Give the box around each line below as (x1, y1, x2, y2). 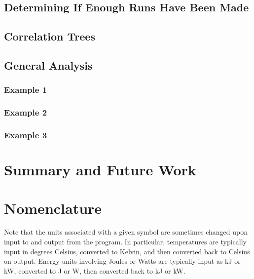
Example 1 (4, 83, 47, 96)
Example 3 (4, 128, 47, 141)
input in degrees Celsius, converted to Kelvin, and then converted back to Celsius (4, 246, 250, 256)
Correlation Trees (4, 29, 95, 44)
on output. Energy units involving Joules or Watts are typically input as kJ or (4, 256, 241, 266)
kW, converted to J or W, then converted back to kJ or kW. (4, 265, 185, 276)
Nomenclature (4, 198, 102, 218)
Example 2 (4, 106, 47, 119)
